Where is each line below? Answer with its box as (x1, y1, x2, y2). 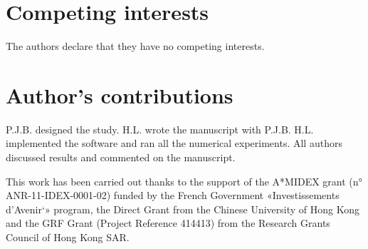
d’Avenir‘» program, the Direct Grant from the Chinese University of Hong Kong (6, 201, 359, 216)
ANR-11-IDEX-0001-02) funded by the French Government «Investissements (6, 188, 340, 203)
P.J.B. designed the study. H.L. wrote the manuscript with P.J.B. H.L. (6, 121, 314, 136)
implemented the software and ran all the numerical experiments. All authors (6, 136, 342, 151)
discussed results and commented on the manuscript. (6, 150, 236, 165)
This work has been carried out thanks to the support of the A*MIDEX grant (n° (6, 173, 362, 188)
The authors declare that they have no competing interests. (6, 39, 265, 54)
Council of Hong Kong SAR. (6, 230, 130, 244)
